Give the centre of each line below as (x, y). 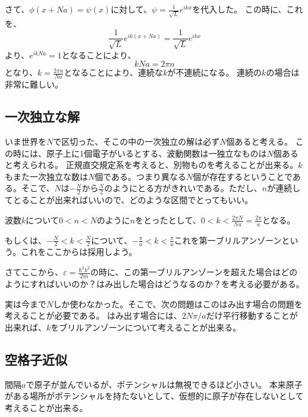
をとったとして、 (168, 220)
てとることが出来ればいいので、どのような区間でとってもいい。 (129, 200)
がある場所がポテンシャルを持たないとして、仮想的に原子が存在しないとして (154, 396)
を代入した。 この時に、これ (248, 9)
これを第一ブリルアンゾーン (228, 240)
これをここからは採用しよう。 (79, 252)
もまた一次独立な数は (46, 176)
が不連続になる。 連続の (215, 72)
